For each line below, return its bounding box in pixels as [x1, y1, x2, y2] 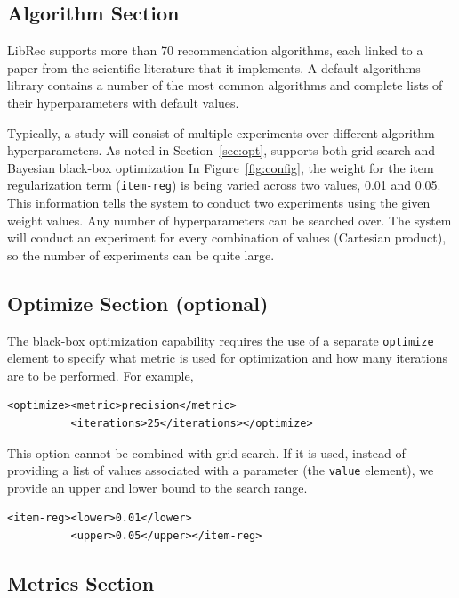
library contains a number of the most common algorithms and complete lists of [7, 76, 443, 94]
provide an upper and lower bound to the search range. [7, 478, 308, 496]
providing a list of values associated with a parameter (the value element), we [7, 461, 434, 479]
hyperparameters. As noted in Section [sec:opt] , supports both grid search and [7, 141, 436, 160]
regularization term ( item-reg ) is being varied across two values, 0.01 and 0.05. [7, 176, 441, 194]
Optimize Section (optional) [7, 289, 269, 316]
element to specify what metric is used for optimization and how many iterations [7, 348, 448, 367]
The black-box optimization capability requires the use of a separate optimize [7, 331, 434, 349]
